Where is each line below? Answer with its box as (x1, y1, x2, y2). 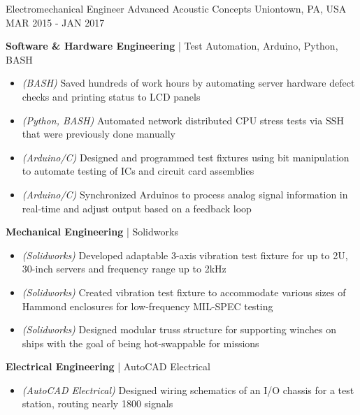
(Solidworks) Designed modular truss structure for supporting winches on (22, 322, 336, 337)
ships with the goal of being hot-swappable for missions (22, 335, 259, 350)
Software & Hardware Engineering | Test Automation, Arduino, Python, (6, 38, 338, 53)
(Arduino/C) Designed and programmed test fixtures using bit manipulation (22, 150, 350, 164)
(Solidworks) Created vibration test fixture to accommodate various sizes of (22, 284, 346, 299)
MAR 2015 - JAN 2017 (6, 15, 105, 29)
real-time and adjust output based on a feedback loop (22, 201, 252, 215)
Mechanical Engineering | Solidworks (6, 224, 178, 239)
